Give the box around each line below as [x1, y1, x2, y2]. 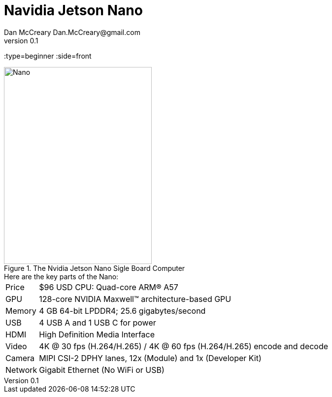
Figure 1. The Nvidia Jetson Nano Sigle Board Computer [4, 264, 185, 272]
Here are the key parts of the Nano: [4, 272, 119, 281]
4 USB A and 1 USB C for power [39, 317, 156, 328]
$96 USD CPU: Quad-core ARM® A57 [39, 282, 178, 292]
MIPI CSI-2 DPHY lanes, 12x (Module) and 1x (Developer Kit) [39, 353, 262, 363]
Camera [5, 353, 35, 363]
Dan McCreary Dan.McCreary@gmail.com [4, 28, 140, 36]
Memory [5, 305, 36, 316]
